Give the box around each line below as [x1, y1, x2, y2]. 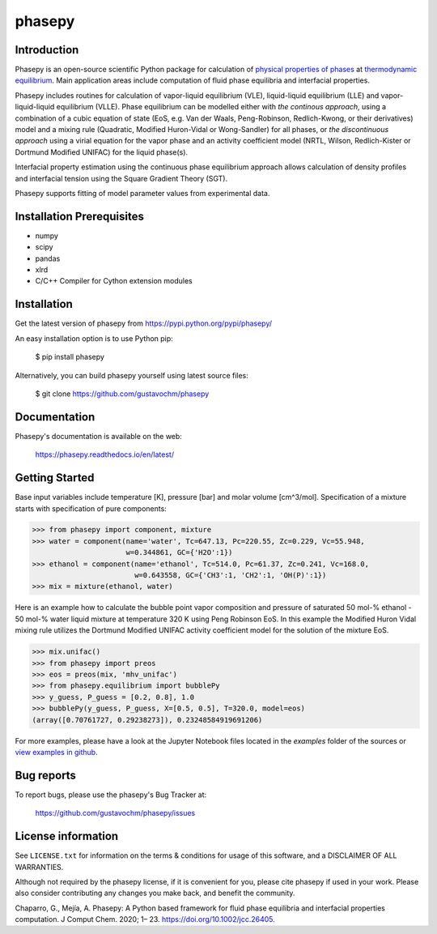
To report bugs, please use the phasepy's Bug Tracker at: [15, 790, 207, 800]
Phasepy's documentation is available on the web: [15, 431, 182, 441]
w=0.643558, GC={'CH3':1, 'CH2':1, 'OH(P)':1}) [134, 571, 327, 580]
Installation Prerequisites [15, 209, 145, 223]
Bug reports [15, 768, 77, 782]
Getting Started [15, 471, 95, 485]
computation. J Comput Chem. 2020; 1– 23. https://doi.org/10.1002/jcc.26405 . [15, 915, 275, 924]
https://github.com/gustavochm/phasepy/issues [35, 808, 196, 818]
